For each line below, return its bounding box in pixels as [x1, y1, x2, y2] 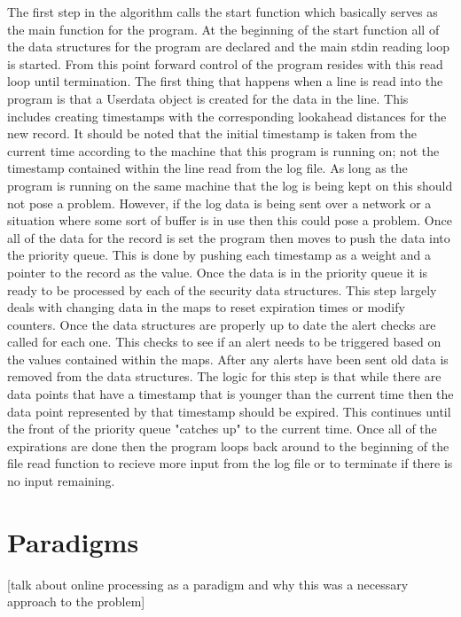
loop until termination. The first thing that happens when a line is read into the [7, 72, 443, 90]
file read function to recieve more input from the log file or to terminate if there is [7, 454, 453, 473]
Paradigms [7, 523, 139, 559]
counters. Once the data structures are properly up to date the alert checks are [7, 315, 436, 333]
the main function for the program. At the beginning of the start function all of [7, 20, 440, 38]
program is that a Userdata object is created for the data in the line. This [7, 89, 409, 107]
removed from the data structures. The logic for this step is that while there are [7, 367, 441, 386]
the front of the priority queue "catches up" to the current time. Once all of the [7, 419, 437, 438]
